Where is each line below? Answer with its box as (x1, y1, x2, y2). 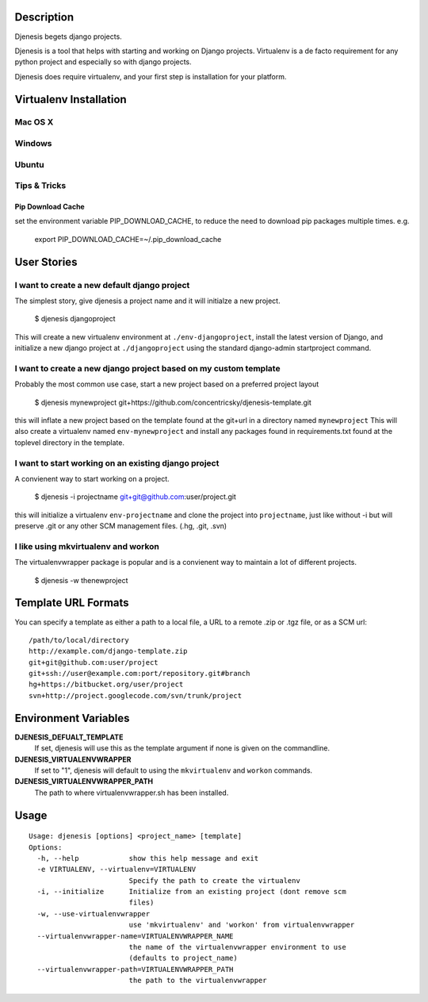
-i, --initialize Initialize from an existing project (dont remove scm (36, 887, 346, 896)
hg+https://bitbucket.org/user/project (29, 680, 184, 689)
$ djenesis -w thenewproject (34, 575, 128, 585)
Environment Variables (14, 711, 130, 725)
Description (14, 10, 75, 24)
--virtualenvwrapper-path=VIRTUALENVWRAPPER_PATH (36, 965, 234, 973)
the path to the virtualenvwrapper (128, 976, 267, 985)
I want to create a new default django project (14, 279, 190, 290)
